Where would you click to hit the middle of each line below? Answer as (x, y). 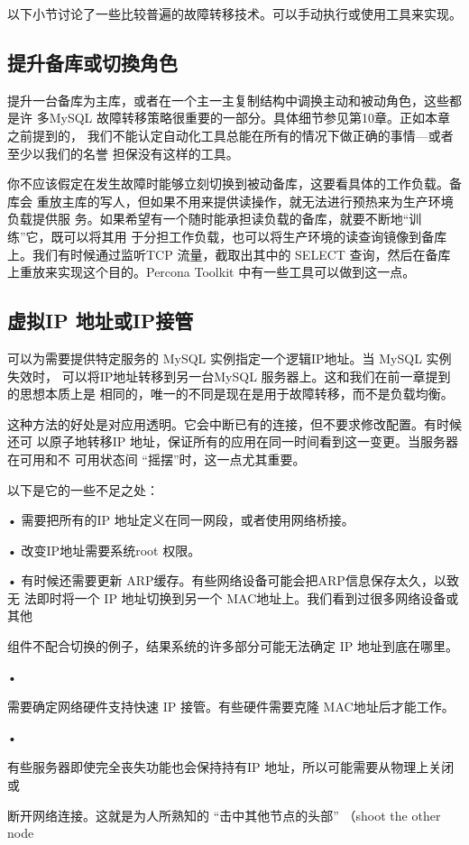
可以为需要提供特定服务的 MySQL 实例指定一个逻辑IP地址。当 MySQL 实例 (230, 358)
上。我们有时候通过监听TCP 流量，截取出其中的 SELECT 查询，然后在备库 (229, 254)
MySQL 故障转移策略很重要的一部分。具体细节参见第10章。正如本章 (249, 118)
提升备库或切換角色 (92, 62)
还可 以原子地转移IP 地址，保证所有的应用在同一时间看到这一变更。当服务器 (233, 441)
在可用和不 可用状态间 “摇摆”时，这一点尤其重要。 (156, 459)
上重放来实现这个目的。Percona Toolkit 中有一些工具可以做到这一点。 (212, 272)
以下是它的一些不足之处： (83, 489)
